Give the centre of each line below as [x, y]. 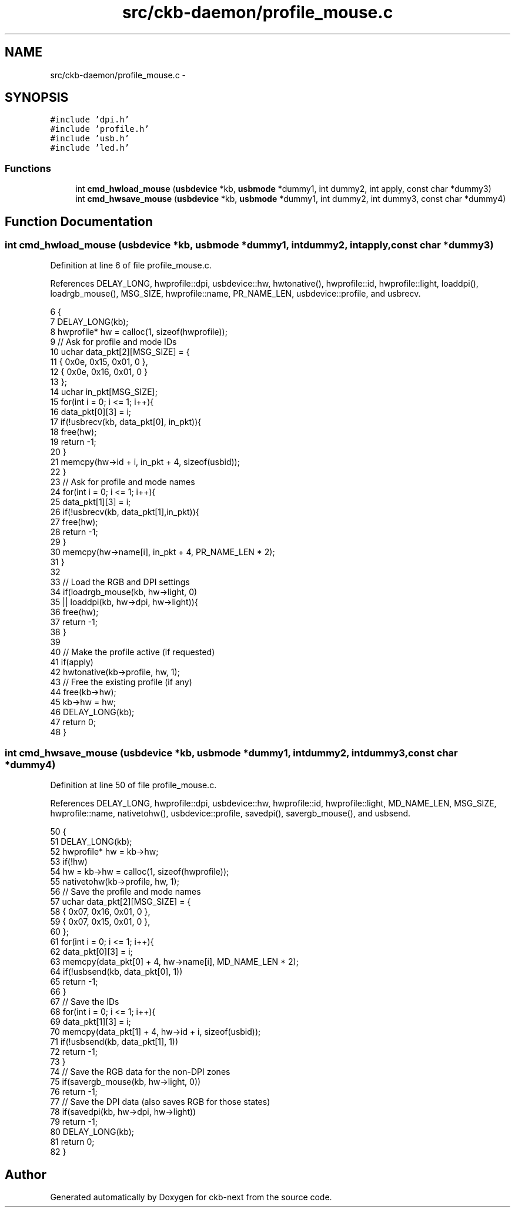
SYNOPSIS [37, 98]
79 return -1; [74, 1122]
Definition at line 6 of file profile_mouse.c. [131, 265]
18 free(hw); [73, 432]
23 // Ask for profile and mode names [123, 482]
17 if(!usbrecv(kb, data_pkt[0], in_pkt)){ [126, 422]
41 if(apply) [72, 662]
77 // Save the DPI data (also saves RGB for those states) [160, 1102]
